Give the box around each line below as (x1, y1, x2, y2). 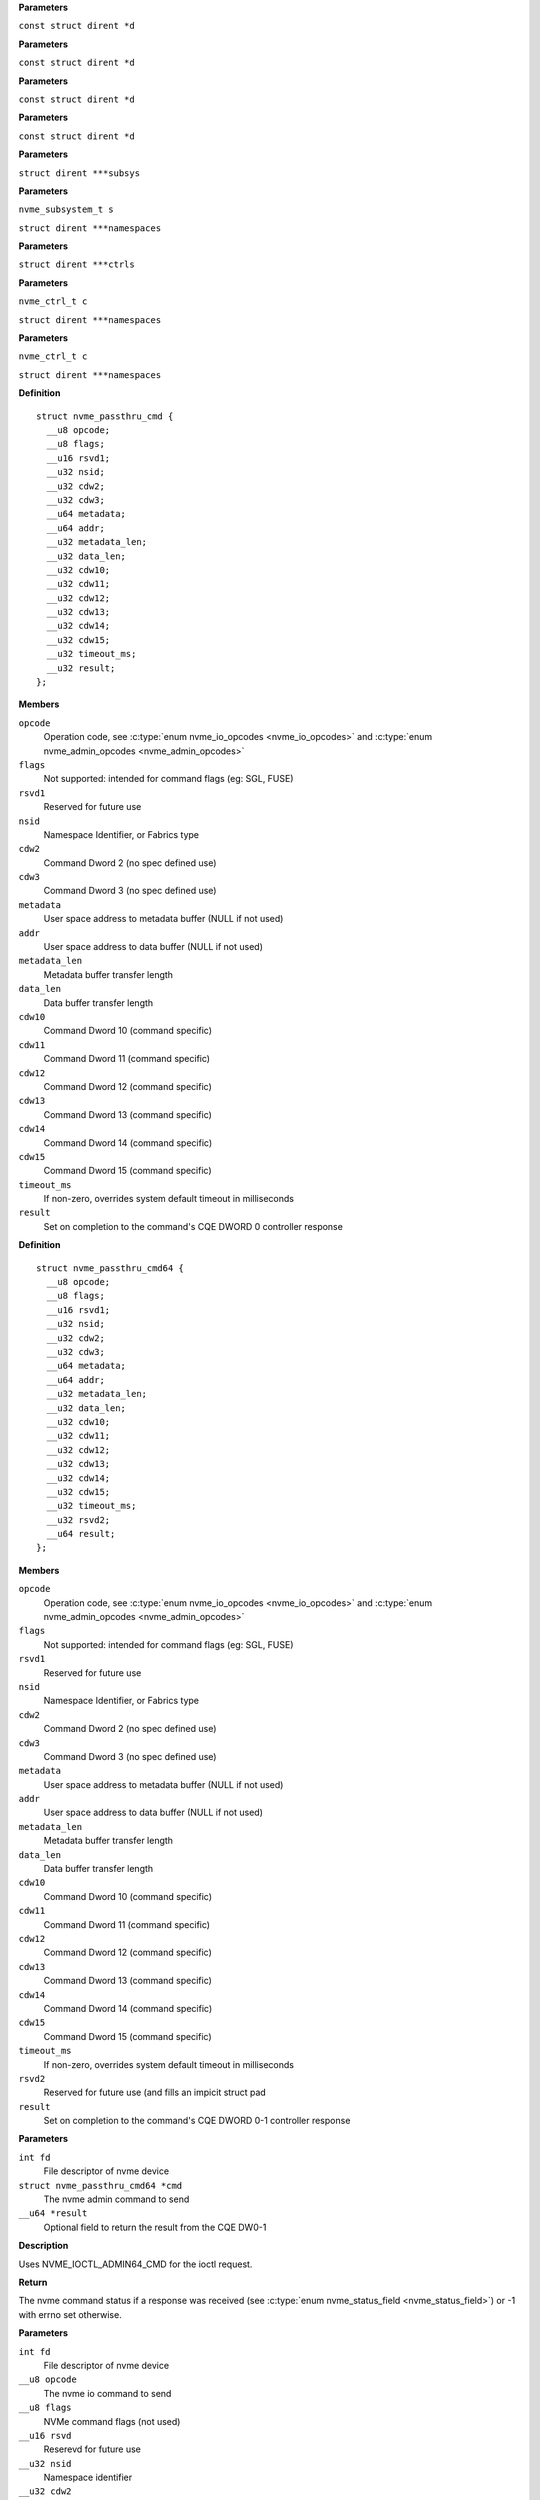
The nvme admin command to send (43, 2193, 190, 2205)
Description (18, 2240, 69, 2252)
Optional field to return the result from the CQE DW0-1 (43, 2221, 267, 2233)
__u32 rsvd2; (46, 1514, 111, 1525)
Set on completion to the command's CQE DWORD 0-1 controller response (43, 2115, 351, 2127)
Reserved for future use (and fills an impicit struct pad (43, 2086, 267, 2099)
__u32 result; (46, 662, 116, 674)
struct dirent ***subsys (18, 167, 140, 179)
